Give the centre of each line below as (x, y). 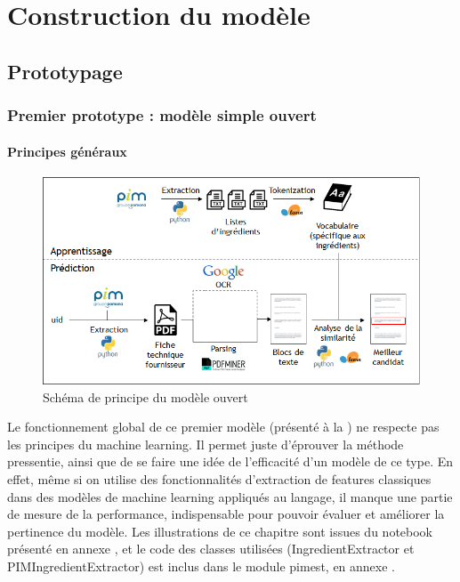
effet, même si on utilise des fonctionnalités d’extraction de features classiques (219, 478)
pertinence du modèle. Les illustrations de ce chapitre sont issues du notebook (220, 531)
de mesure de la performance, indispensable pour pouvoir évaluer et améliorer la (226, 514)
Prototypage (65, 71)
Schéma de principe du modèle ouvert (145, 396)
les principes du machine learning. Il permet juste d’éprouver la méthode (206, 444)
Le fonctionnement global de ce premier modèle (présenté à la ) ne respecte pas (223, 427)
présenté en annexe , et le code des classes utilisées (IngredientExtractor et (211, 549)
